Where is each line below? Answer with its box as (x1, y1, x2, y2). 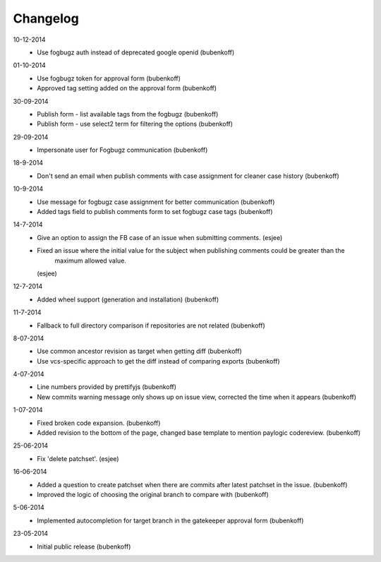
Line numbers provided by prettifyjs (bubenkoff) (37, 383, 176, 391)
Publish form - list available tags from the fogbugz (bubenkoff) (37, 109, 219, 118)
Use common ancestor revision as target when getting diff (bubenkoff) (37, 347, 243, 356)
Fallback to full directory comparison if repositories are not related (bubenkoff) (37, 321, 266, 330)
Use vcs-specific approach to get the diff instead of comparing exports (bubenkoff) (37, 357, 280, 365)
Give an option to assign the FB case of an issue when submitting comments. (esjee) (37, 233, 283, 241)
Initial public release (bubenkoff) (37, 542, 131, 551)
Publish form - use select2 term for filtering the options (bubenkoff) (37, 120, 233, 128)
